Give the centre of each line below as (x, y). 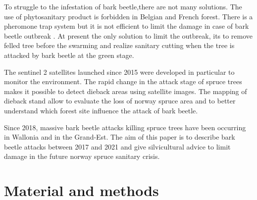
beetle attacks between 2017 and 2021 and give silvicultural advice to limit (117, 146)
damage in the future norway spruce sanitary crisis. (82, 156)
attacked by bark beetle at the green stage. (69, 55)
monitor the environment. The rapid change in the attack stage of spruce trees (123, 81)
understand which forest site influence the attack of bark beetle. (101, 110)
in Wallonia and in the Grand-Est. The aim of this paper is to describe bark (120, 137)
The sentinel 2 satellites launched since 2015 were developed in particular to (119, 72)
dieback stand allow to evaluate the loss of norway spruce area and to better (120, 101)
